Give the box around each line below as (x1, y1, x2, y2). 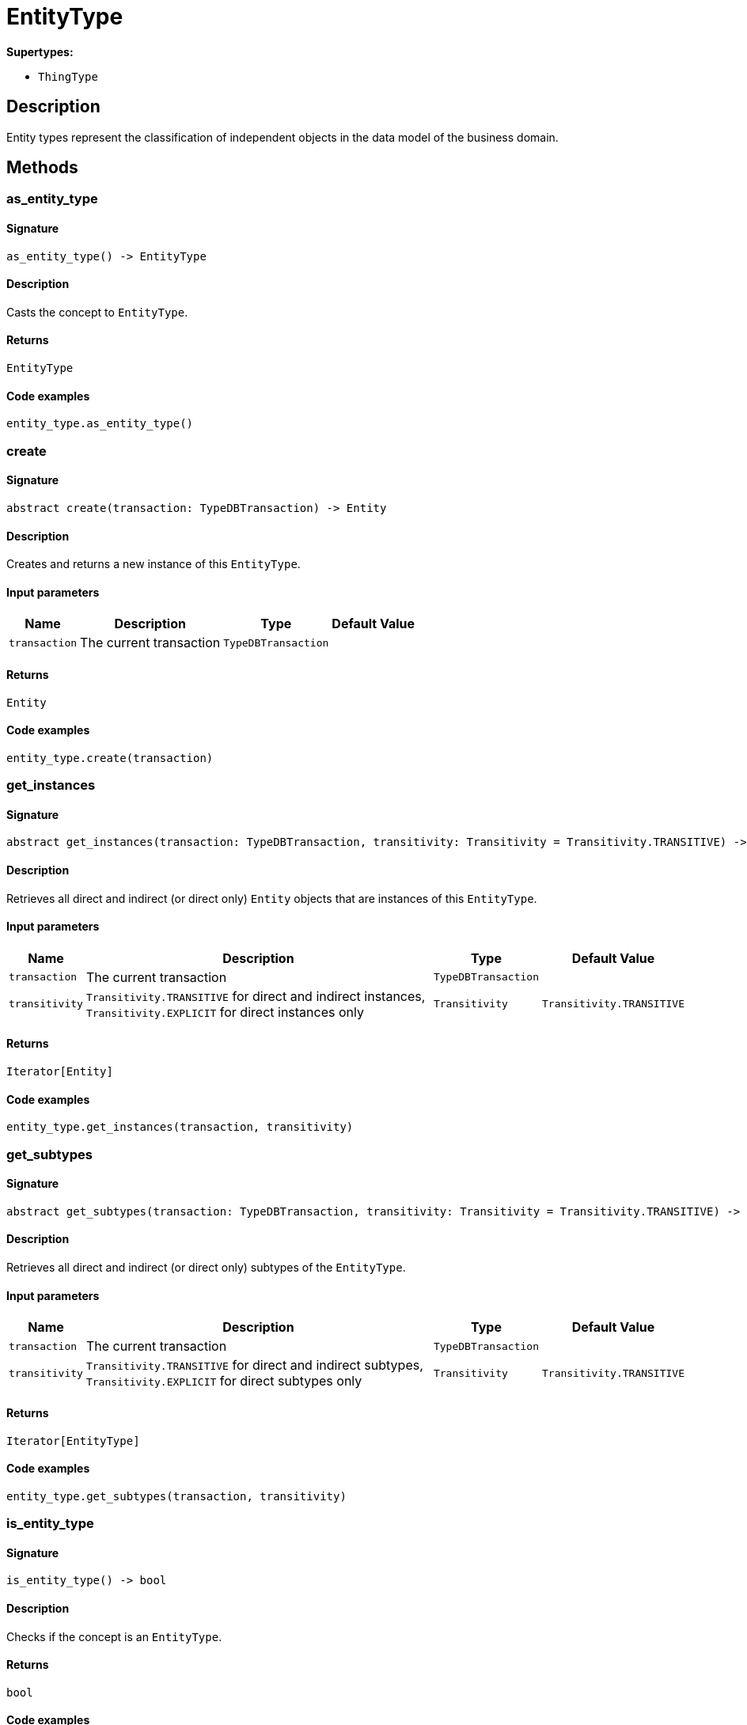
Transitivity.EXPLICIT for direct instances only (85, 1003, 364, 1020)
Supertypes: (6, 44, 74, 59)
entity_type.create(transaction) (6, 751, 214, 764)
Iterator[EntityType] (6, 1434, 140, 1447)
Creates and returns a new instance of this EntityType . (6, 557, 301, 571)
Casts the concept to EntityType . (6, 305, 188, 319)
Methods (6, 157, 78, 178)
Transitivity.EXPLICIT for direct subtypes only (85, 1373, 362, 1389)
